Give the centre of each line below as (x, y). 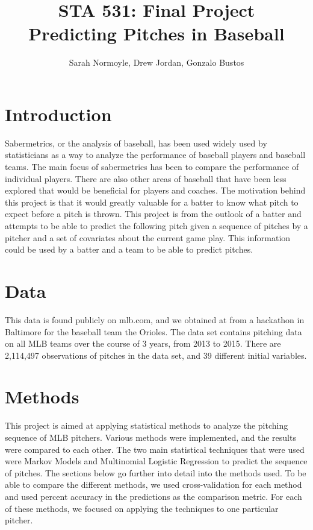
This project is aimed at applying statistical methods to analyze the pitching (147, 425)
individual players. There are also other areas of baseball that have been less (146, 178)
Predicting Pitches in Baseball (156, 33)
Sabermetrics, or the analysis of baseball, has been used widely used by (136, 143)
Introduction (58, 114)
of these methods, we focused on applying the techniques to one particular (142, 508)
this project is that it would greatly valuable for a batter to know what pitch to (152, 202)
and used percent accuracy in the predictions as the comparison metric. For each (153, 496)
